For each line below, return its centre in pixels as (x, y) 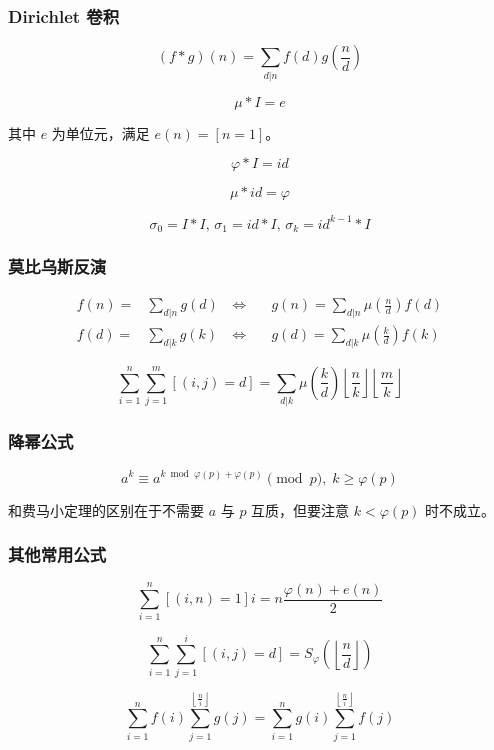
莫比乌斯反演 (57, 266)
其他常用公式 (57, 554)
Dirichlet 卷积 (64, 15)
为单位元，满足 (100, 132)
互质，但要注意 (300, 509)
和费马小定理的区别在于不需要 (106, 509)
